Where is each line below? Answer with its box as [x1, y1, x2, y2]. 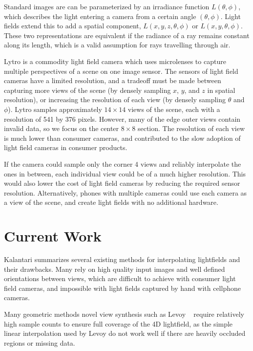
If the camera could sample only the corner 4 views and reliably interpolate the [4, 158, 241, 169]
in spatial [207, 85, 235, 95]
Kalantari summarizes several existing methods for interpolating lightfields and [4, 254, 240, 264]
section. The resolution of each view [137, 123, 245, 133]
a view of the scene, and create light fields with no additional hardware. [4, 197, 218, 207]
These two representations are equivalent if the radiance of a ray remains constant [4, 30, 250, 40]
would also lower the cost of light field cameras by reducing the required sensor [4, 178, 240, 188]
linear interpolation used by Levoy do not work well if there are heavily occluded [4, 328, 246, 338]
